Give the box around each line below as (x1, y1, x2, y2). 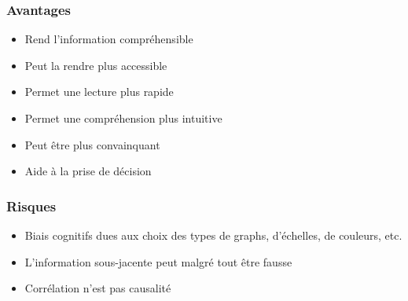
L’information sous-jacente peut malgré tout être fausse (24, 253, 292, 270)
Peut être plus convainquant (24, 136, 160, 152)
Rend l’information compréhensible (24, 31, 193, 47)
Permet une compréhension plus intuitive (24, 110, 222, 126)
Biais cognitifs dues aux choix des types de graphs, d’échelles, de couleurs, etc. (24, 227, 402, 243)
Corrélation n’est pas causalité (24, 280, 171, 296)
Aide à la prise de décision (24, 163, 152, 179)
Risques (6, 196, 57, 215)
